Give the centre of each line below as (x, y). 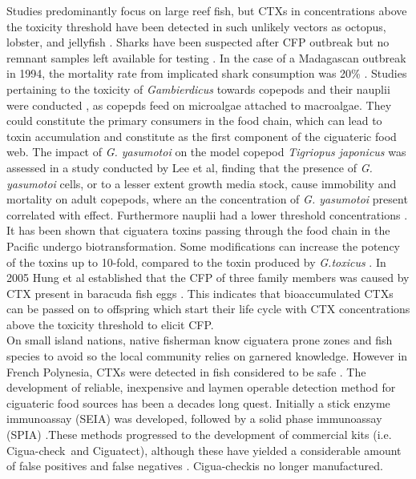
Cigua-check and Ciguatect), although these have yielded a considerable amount (204, 450)
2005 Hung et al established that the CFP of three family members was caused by (208, 278)
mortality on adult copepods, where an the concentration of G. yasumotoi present (207, 199)
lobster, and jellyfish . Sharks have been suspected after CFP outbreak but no (198, 42)
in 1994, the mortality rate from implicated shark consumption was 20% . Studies (207, 73)
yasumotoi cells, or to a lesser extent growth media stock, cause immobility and (202, 183)
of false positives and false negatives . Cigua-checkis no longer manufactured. (195, 466)
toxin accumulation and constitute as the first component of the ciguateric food (202, 136)
